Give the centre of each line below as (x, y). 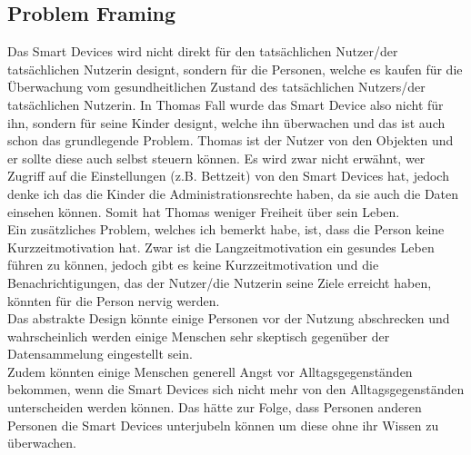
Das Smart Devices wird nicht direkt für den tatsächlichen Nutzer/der (203, 51)
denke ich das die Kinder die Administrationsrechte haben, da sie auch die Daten (233, 193)
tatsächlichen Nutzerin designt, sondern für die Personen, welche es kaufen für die (235, 69)
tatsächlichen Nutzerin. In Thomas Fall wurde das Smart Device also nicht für (225, 104)
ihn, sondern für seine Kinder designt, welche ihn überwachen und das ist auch (226, 122)
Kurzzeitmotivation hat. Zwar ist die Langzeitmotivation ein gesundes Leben (221, 247)
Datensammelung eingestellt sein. (100, 354)
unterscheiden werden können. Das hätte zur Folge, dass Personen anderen (215, 407)
